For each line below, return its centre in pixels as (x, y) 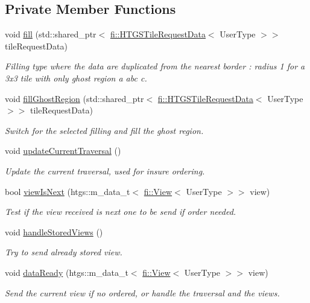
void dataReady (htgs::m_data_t (67, 272)
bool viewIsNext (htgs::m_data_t (68, 191)
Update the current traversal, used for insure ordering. (105, 171)
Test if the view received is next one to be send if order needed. (121, 212)
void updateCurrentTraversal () (63, 151)
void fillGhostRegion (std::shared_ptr (74, 98)
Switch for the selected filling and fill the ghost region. (104, 130)
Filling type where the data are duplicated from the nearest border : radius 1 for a (155, 66)
